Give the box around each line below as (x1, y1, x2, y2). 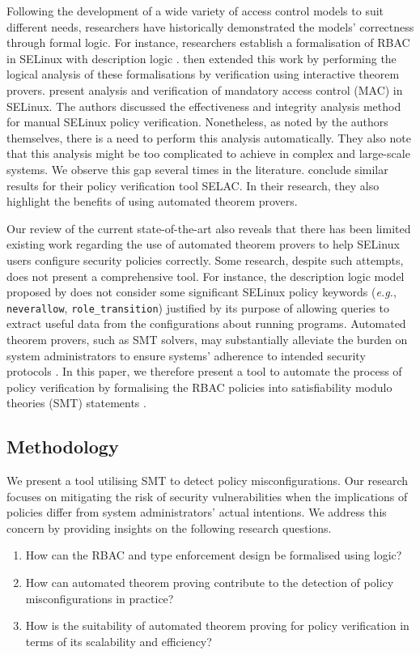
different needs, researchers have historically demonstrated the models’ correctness (6, 18, 414, 35)
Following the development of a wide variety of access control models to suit (6, 2, 384, 19)
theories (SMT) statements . (6, 394, 146, 411)
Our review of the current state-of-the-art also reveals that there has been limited (6, 219, 411, 236)
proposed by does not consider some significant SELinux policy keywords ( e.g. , (6, 283, 397, 300)
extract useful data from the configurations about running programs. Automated (6, 315, 406, 332)
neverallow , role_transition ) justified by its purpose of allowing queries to (6, 299, 390, 316)
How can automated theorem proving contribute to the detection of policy (25, 574, 394, 591)
